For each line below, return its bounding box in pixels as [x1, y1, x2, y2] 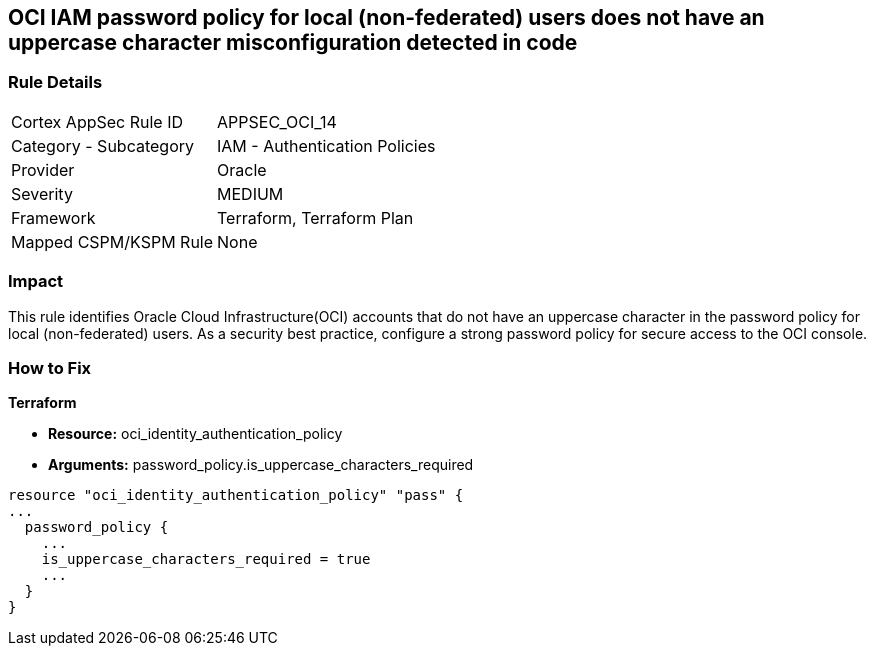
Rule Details [8, 72, 103, 93]
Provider [11, 159, 75, 180]
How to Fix [8, 357, 92, 378]
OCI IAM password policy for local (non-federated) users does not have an [8, 5, 765, 30]
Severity [11, 183, 73, 204]
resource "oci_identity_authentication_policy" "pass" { [8, 487, 464, 504]
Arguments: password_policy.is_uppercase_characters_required [48, 456, 474, 474]
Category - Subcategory [11, 135, 194, 156]
